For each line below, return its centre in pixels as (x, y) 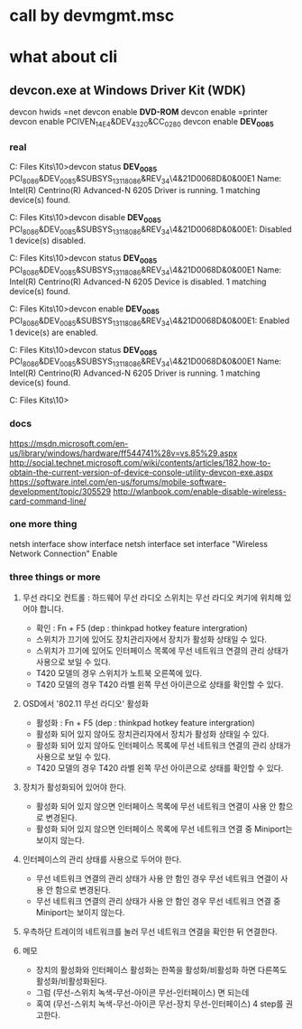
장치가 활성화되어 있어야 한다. (74, 787)
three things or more (55, 577)
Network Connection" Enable (64, 553)
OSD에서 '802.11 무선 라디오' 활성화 (85, 704)
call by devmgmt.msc (92, 16)
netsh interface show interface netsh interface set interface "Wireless (139, 543)
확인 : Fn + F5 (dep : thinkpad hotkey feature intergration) (142, 628)
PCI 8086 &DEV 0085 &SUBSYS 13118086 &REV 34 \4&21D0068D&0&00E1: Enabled (150, 321)
